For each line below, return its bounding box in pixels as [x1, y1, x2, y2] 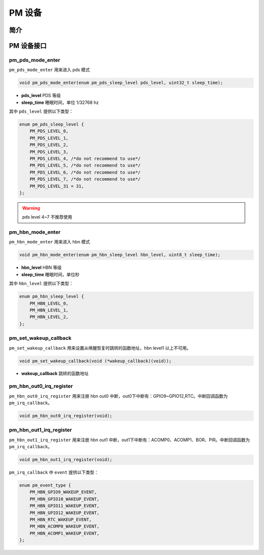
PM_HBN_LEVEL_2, [29, 314, 68, 320]
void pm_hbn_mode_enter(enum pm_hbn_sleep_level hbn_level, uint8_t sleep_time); [19, 252, 221, 258]
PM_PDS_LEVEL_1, [29, 135, 68, 141]
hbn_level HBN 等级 [21, 265, 62, 270]
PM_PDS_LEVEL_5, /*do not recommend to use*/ [29, 163, 141, 169]
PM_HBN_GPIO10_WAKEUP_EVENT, [29, 496, 100, 502]
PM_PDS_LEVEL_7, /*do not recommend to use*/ [29, 176, 141, 182]
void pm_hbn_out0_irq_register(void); [19, 413, 112, 418]
